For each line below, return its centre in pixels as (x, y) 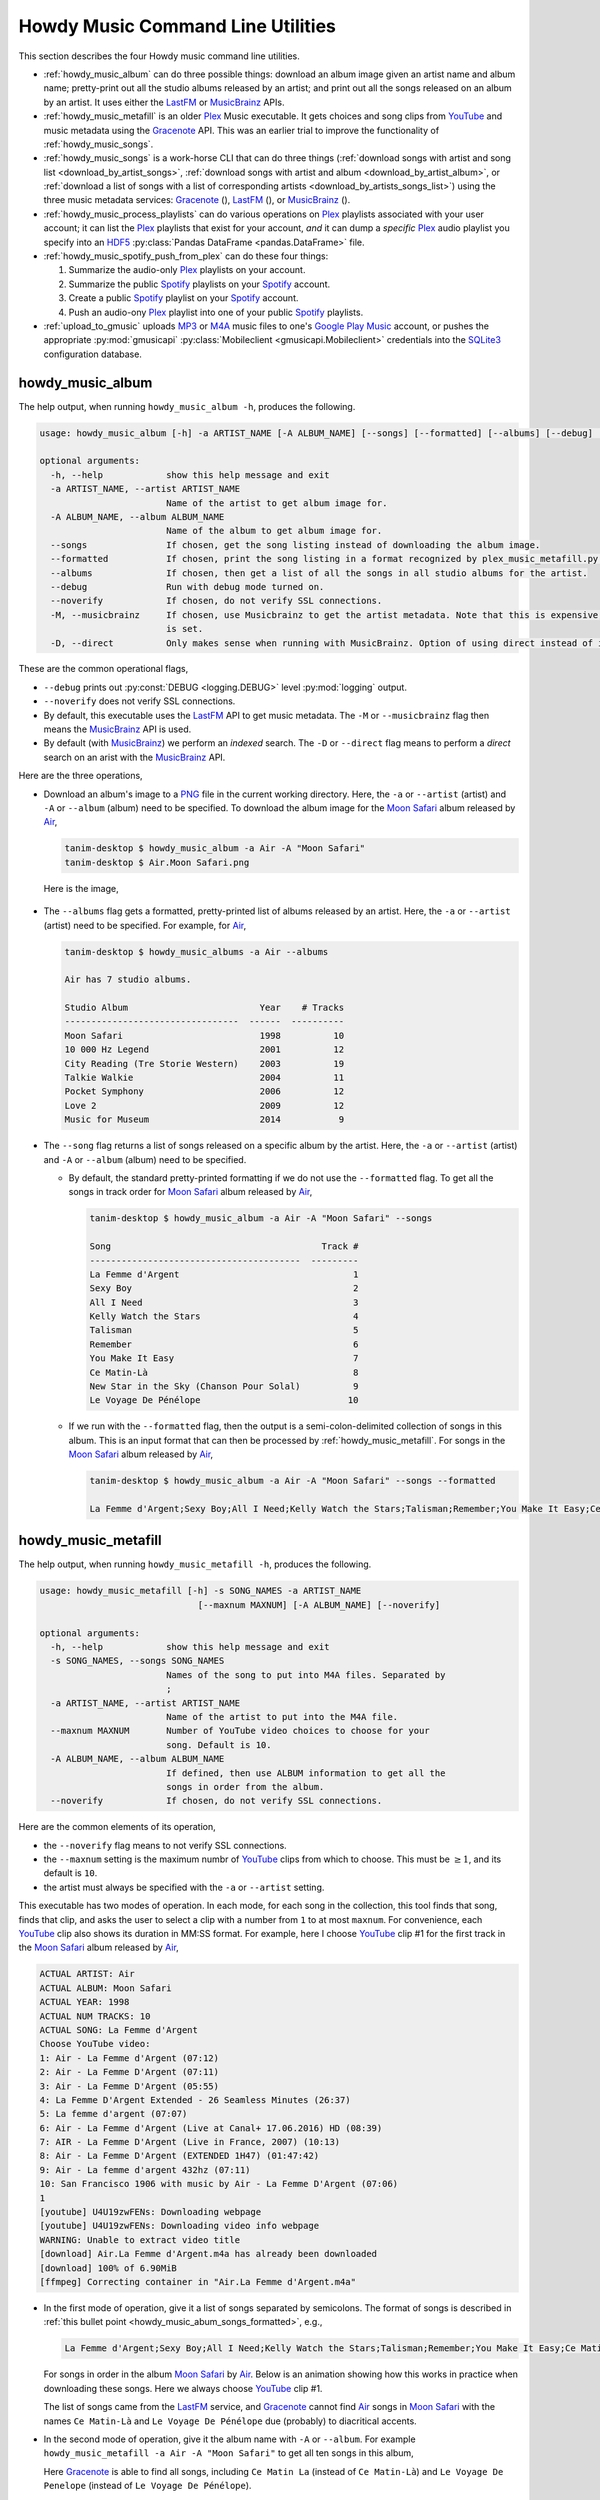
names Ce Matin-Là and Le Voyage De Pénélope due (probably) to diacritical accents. (230, 2421)
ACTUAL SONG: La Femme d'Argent (119, 2029)
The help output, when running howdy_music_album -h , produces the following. (187, 406)
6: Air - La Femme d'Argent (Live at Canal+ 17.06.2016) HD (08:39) (211, 2128)
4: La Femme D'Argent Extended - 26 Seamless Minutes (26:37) (195, 2099)
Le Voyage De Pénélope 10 (224, 1400)
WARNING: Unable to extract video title (139, 2239)
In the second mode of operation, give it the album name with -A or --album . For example (229, 2439)
